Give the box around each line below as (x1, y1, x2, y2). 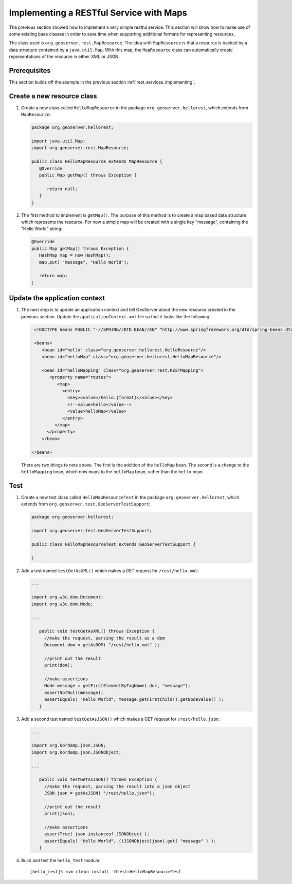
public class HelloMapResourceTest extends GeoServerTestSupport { (31, 541, 196, 547)
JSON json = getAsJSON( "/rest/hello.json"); (44, 790, 155, 796)
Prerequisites (9, 66, 51, 75)
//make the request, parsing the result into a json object (44, 784, 191, 789)
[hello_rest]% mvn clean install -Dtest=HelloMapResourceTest (30, 869, 182, 874)
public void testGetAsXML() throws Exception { (39, 629, 155, 634)
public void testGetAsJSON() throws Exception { (39, 777, 158, 782)
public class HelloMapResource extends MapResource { (31, 159, 163, 164)
